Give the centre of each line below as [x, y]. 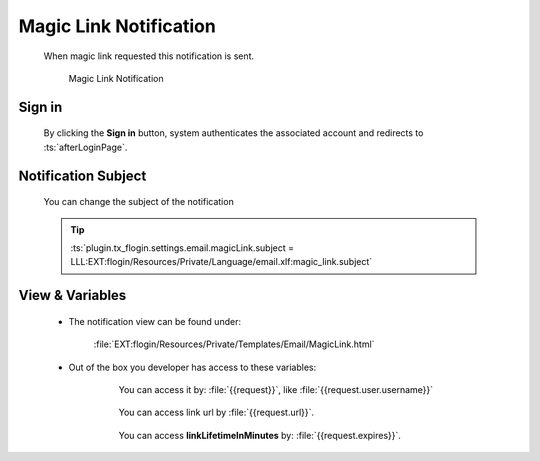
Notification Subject [82, 175]
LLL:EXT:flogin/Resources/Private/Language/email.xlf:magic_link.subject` [221, 262]
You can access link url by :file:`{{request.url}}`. [216, 412]
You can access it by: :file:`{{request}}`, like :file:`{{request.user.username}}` [276, 389]
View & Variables [72, 295]
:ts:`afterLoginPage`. [85, 147]
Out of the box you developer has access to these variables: [192, 367]
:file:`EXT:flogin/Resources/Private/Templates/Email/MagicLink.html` [234, 344]
